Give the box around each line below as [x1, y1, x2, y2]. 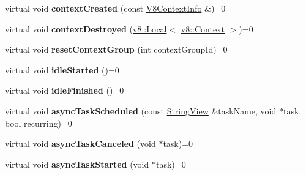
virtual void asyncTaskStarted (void [5, 157, 149, 170]
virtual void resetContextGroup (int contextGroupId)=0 [5, 43, 228, 56]
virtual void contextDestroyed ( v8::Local [5, 22, 167, 35]
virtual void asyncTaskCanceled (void [5, 137, 156, 150]
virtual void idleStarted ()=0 [5, 63, 119, 76]
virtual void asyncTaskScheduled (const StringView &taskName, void [5, 104, 277, 117]
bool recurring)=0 [5, 116, 72, 129]
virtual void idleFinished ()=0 [5, 84, 124, 97]
